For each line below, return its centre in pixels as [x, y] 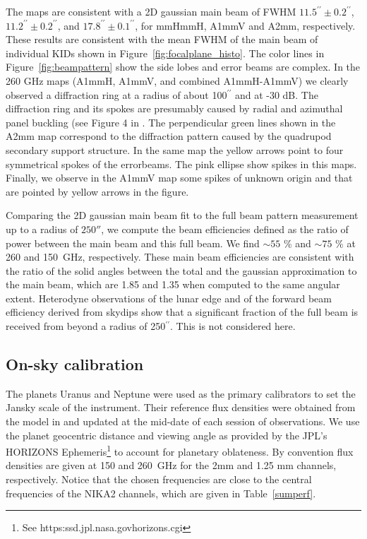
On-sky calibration [75, 364]
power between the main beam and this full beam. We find [133, 243]
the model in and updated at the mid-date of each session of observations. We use [183, 421]
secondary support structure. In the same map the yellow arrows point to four [175, 149]
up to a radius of [42, 229]
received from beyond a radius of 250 [86, 326]
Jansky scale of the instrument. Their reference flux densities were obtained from [181, 407]
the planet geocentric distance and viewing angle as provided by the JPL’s [167, 435]
